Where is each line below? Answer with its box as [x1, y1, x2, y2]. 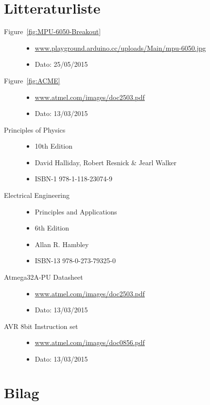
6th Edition [35, 223, 70, 233]
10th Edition [35, 141, 73, 151]
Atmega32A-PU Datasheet [4, 272, 83, 282]
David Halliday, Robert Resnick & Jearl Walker [35, 157, 176, 167]
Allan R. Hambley [35, 239, 89, 249]
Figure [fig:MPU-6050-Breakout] [4, 26, 101, 37]
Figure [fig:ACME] [4, 75, 60, 85]
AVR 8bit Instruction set [4, 321, 78, 331]
